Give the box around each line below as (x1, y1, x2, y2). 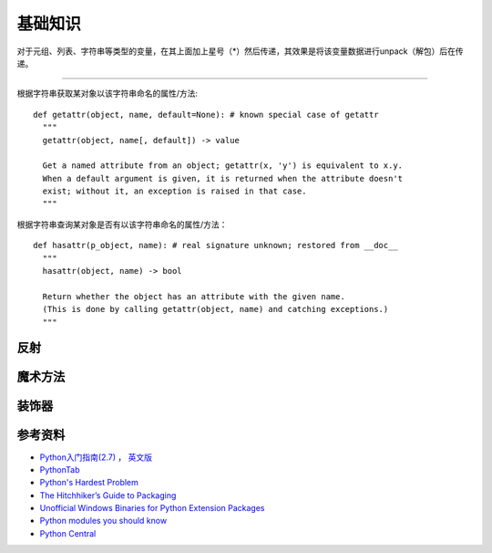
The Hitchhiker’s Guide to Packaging (39, 489, 177, 501)
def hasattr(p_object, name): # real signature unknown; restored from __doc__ (33, 240, 398, 251)
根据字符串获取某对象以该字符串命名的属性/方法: (16, 88, 199, 99)
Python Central (39, 527, 97, 538)
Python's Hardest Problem (39, 477, 138, 488)
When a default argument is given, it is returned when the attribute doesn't (42, 173, 404, 183)
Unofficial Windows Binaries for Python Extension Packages (39, 503, 265, 514)
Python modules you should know (39, 516, 168, 527)
